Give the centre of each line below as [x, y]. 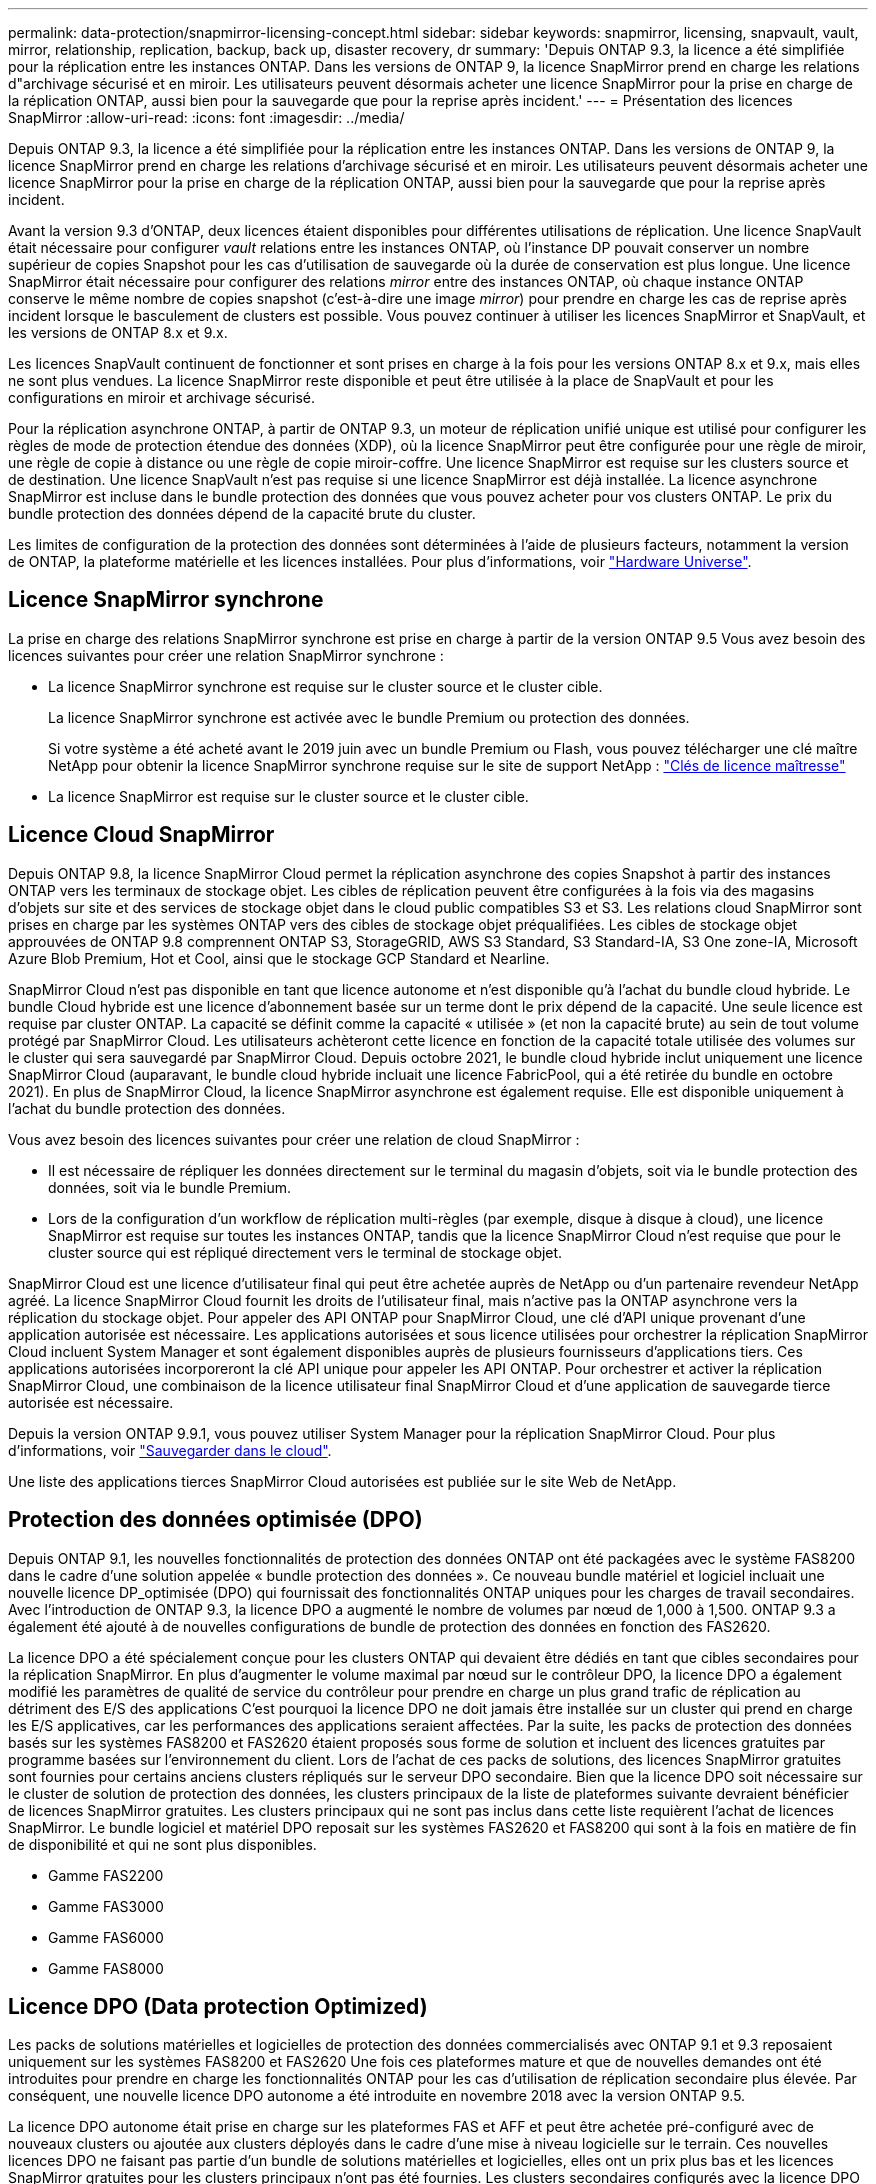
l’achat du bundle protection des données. [147, 1108]
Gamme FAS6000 [106, 1937]
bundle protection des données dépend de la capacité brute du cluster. [242, 513]
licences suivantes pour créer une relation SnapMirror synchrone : [226, 655]
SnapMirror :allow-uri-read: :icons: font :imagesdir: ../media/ [206, 117]
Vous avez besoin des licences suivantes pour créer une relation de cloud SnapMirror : [294, 1139]
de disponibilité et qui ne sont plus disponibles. [162, 1844]
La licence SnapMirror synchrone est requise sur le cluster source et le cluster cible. [325, 686]
